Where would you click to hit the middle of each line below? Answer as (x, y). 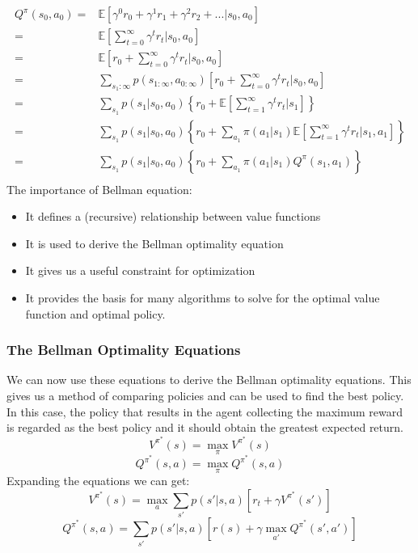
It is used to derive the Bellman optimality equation (154, 243)
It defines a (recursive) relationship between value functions (173, 216)
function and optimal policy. (95, 313)
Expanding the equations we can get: (98, 481)
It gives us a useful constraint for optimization (140, 270)
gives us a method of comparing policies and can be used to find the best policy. (205, 396)
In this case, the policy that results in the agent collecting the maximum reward (205, 411)
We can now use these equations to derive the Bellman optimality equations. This (209, 380)
